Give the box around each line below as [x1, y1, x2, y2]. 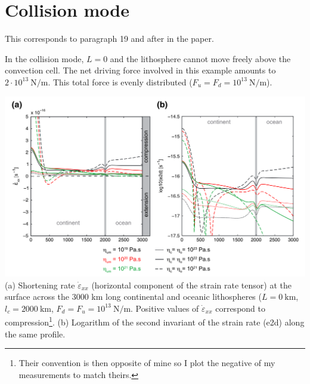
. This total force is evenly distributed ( [48, 75, 193, 88]
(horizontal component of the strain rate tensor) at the [91, 278, 292, 291]
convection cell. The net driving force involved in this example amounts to [5, 64, 276, 76]
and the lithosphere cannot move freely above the [110, 52, 291, 64]
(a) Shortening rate [5, 278, 75, 291]
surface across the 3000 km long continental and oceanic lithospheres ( [5, 290, 262, 303]
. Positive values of [131, 302, 199, 314]
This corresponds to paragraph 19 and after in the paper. [5, 32, 214, 45]
